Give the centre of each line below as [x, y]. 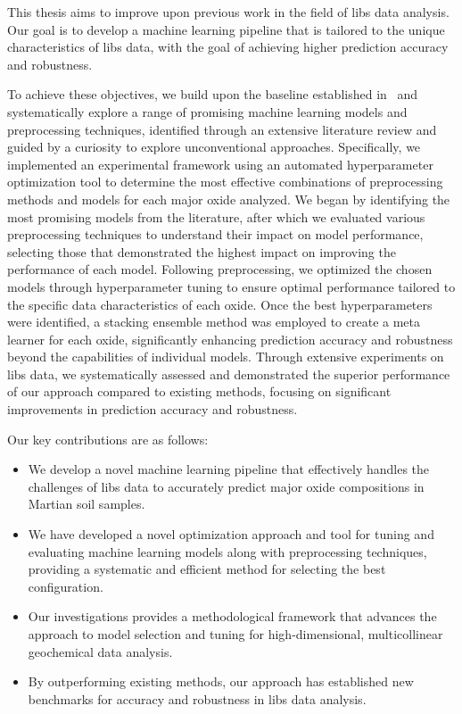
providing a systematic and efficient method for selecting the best [207, 569]
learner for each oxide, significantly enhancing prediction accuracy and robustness [230, 339]
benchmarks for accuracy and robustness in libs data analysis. [197, 698]
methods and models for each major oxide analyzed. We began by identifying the [229, 199]
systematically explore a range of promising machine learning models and [207, 111]
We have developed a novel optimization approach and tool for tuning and [231, 534]
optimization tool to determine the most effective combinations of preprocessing [225, 182]
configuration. [66, 586]
